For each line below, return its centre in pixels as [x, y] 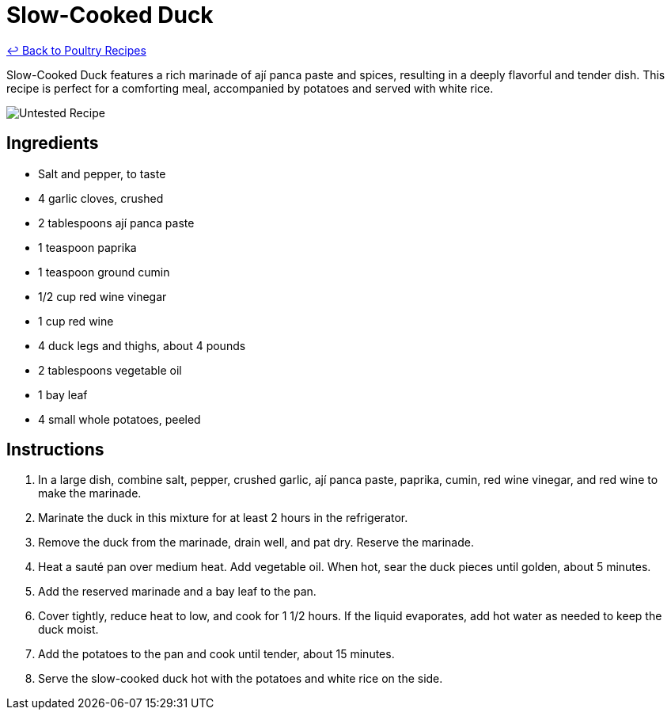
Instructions [55, 450]
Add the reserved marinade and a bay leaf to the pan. [177, 592]
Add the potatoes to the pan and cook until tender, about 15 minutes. [216, 654]
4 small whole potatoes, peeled [119, 419]
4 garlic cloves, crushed [101, 198]
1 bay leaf [63, 394]
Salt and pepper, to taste [102, 173]
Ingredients [53, 143]
